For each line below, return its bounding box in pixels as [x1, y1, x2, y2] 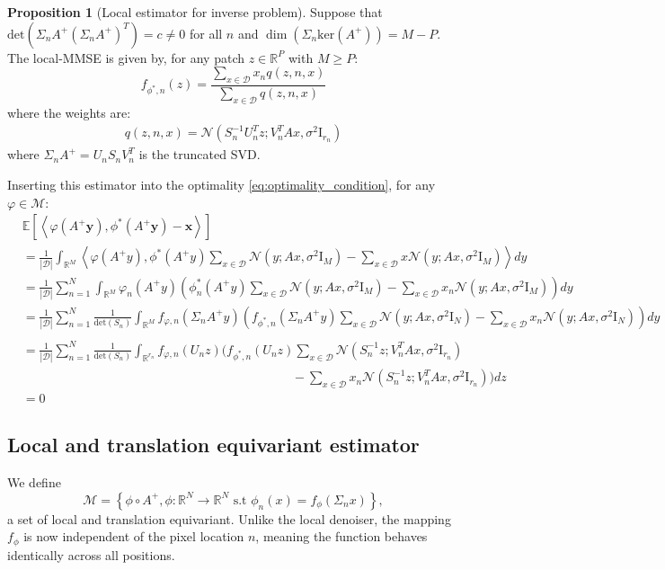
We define [7, 473, 61, 492]
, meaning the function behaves [255, 527, 428, 546]
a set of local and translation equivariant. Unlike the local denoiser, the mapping [7, 509, 451, 528]
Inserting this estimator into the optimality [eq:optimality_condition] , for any [7, 175, 436, 194]
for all [189, 23, 223, 42]
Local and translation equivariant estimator [7, 431, 420, 459]
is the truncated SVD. [138, 145, 261, 164]
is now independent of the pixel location [23, 527, 244, 546]
